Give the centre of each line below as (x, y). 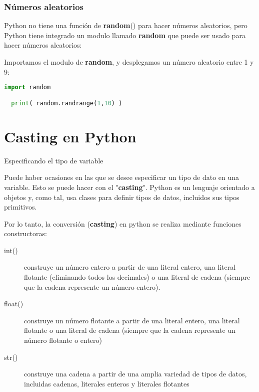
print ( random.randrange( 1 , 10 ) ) (67, 103)
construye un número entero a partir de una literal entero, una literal (130, 267)
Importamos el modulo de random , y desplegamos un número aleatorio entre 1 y (129, 62)
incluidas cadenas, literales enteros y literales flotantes (107, 383)
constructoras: (25, 233)
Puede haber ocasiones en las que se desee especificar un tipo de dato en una (122, 177)
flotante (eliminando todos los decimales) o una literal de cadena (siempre (137, 277)
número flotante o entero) (63, 340)
